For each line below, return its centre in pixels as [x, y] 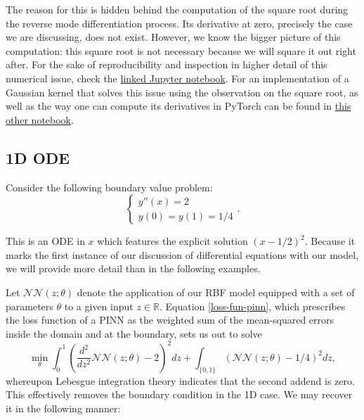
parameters [30, 306]
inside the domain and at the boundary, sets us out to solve [134, 333]
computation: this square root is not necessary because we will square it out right [181, 50]
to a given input [99, 306]
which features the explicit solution [173, 241]
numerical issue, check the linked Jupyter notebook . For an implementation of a [177, 78]
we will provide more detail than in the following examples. [133, 268]
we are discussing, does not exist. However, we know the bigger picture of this [173, 37]
